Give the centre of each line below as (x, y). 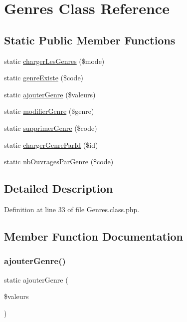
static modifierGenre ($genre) (49, 111)
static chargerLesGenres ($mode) (54, 61)
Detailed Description (59, 188)
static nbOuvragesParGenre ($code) (59, 161)
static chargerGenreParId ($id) (51, 145)
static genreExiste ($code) (44, 78)
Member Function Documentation (94, 236)
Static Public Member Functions (90, 40)
